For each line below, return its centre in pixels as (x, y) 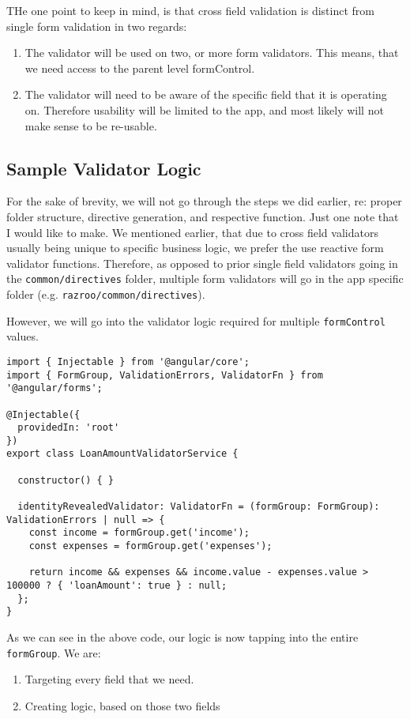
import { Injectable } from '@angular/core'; (128, 361)
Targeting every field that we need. (109, 679)
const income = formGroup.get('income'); (139, 533)
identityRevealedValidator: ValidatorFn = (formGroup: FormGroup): (199, 507)
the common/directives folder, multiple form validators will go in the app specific (205, 279)
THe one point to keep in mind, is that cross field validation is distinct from (190, 10)
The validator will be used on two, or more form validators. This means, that (212, 53)
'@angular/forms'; (55, 388)
